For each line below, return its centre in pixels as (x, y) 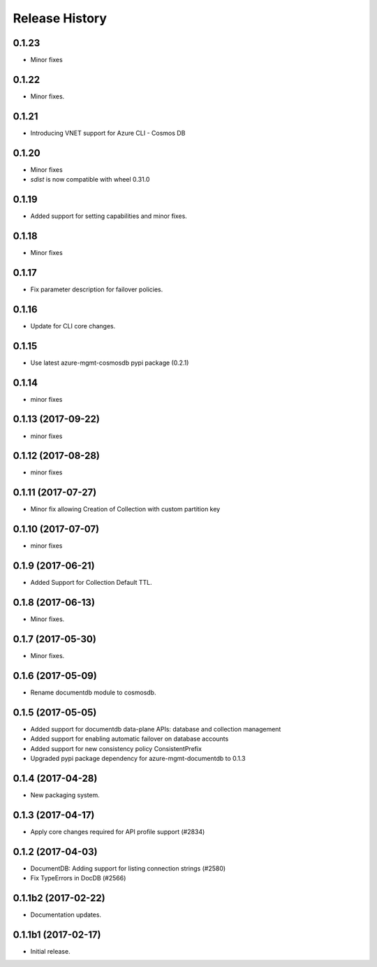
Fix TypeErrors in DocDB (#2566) (78, 878)
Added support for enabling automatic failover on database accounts (130, 739)
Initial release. (50, 951)
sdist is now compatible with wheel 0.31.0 (90, 180)
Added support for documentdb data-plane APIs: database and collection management (156, 729)
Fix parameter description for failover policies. (97, 289)
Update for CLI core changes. (73, 326)
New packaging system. (65, 795)
